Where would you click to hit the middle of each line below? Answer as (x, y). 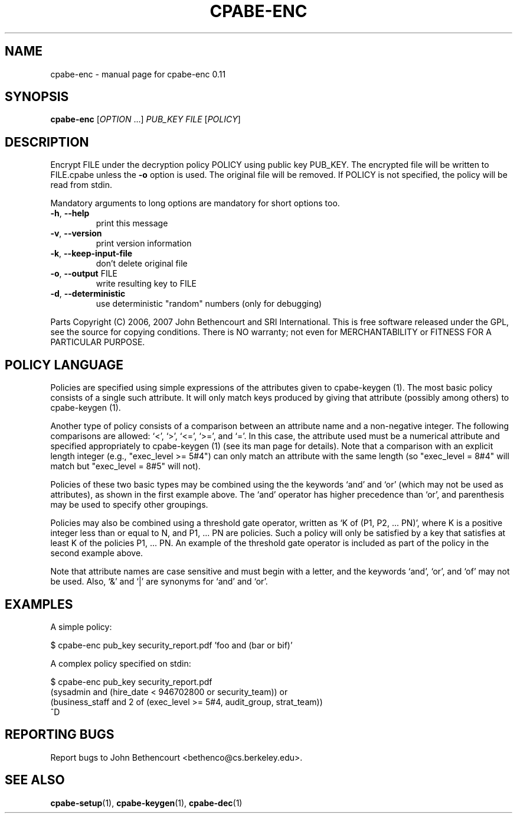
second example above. (97, 553)
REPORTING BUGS (60, 735)
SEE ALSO (35, 780)
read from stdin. (81, 185)
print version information (144, 244)
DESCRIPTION (47, 142)
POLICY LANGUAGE (64, 365)
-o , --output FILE (84, 274)
